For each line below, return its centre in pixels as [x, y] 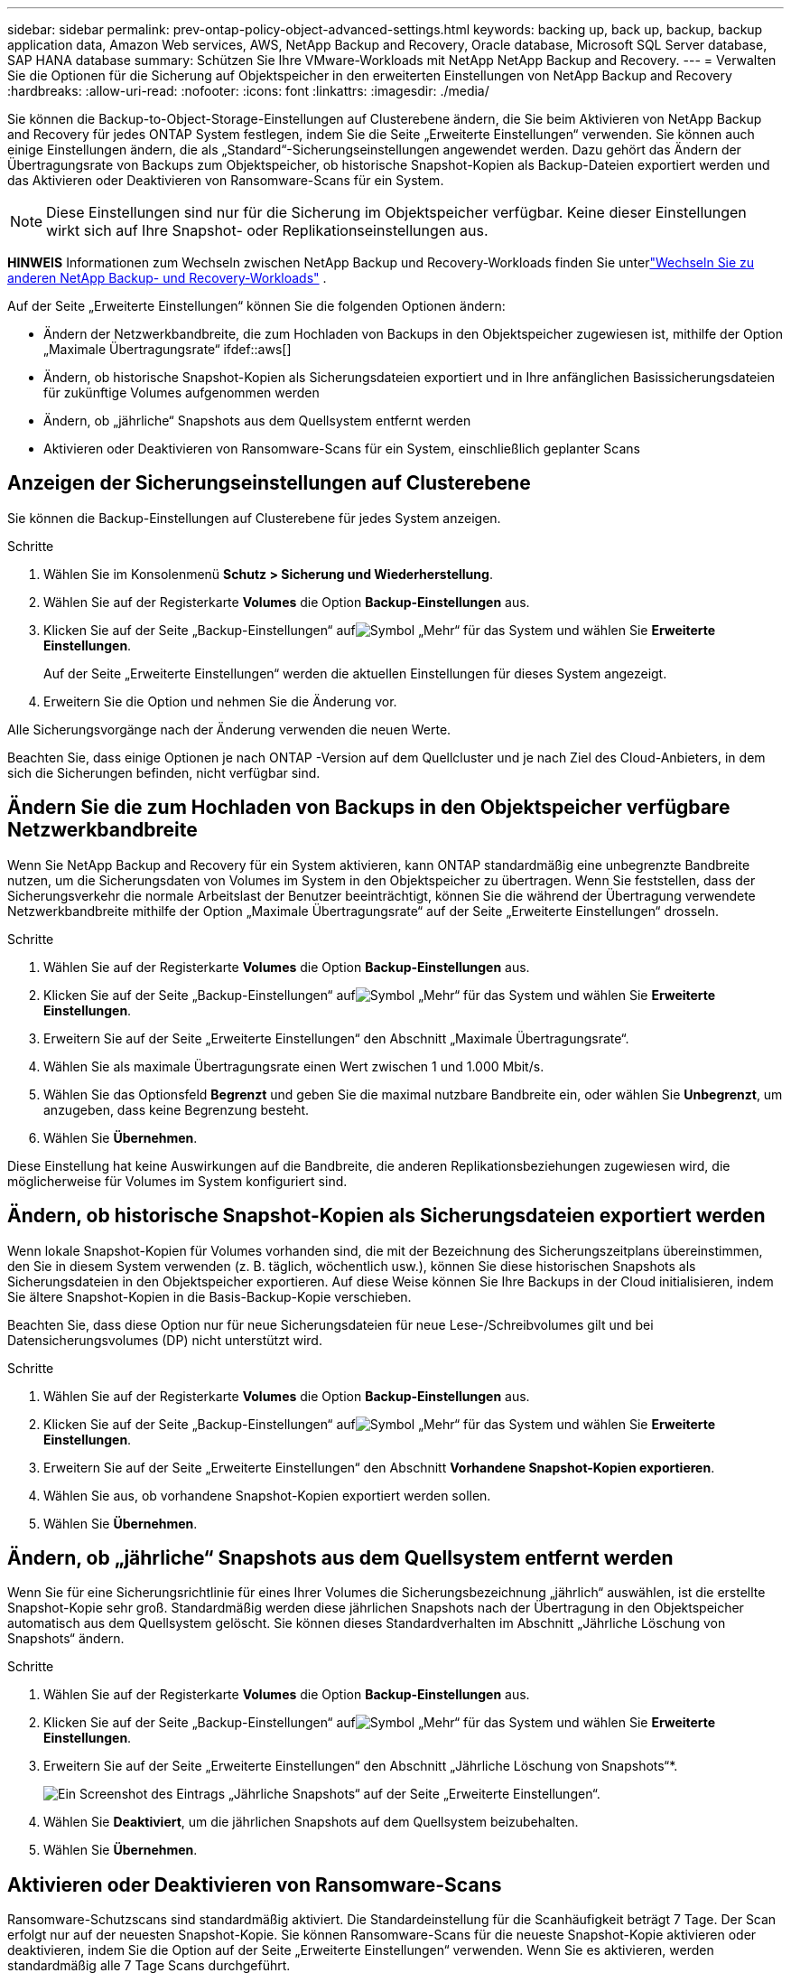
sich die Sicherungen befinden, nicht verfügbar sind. [164, 772]
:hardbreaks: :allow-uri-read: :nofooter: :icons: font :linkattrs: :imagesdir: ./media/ [248, 91]
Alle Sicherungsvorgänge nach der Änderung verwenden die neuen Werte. [229, 729]
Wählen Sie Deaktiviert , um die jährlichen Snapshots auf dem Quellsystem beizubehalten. [311, 1822]
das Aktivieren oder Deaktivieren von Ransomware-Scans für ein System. [226, 180]
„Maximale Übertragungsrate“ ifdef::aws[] [168, 349]
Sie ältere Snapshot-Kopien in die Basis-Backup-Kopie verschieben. [209, 1296]
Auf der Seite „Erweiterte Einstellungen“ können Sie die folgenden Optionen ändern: [256, 306]
